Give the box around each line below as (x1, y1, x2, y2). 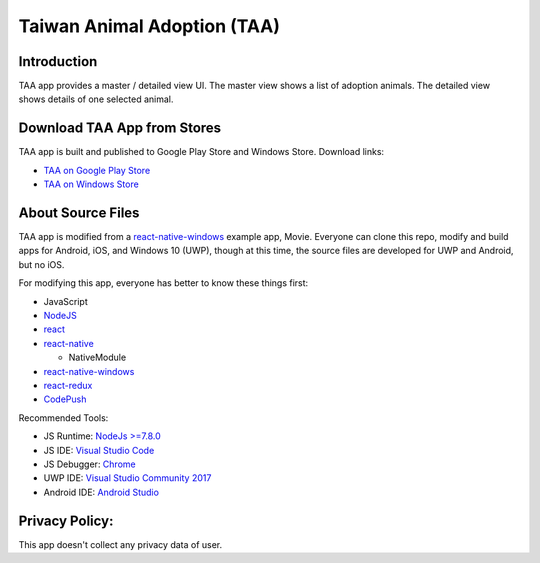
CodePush (43, 393, 87, 405)
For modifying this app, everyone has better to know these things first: (18, 277, 309, 289)
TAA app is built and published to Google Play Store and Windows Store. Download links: (18, 146, 385, 158)
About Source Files (18, 204, 140, 221)
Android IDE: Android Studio (43, 486, 160, 498)
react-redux (43, 379, 93, 391)
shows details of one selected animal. (18, 93, 174, 105)
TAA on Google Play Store (43, 164, 151, 176)
